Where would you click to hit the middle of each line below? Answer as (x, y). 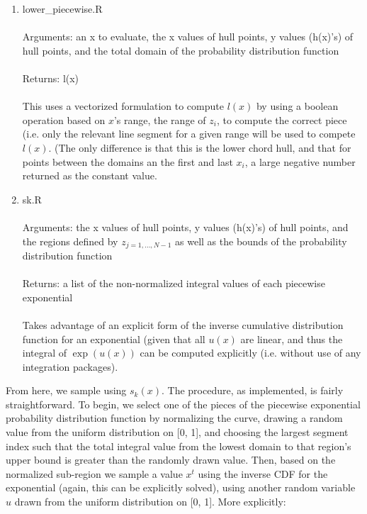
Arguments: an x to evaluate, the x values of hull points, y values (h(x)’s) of (188, 37)
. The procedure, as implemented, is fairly (252, 390)
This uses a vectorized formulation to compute (123, 106)
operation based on (64, 119)
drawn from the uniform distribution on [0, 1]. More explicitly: (150, 502)
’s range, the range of (160, 119)
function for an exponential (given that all (114, 339)
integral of (45, 353)
